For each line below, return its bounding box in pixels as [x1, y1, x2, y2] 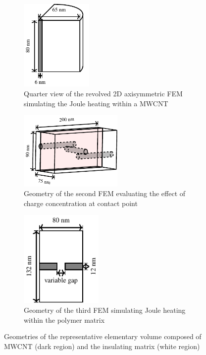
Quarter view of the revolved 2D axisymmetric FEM [24, 88, 183, 98]
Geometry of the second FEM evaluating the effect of [24, 188, 186, 199]
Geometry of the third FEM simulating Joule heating [24, 304, 186, 315]
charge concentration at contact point [24, 198, 138, 208]
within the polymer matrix [24, 314, 105, 325]
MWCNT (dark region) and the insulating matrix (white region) [4, 341, 200, 351]
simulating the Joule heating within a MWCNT [24, 98, 168, 108]
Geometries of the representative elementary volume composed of [4, 331, 202, 342]
